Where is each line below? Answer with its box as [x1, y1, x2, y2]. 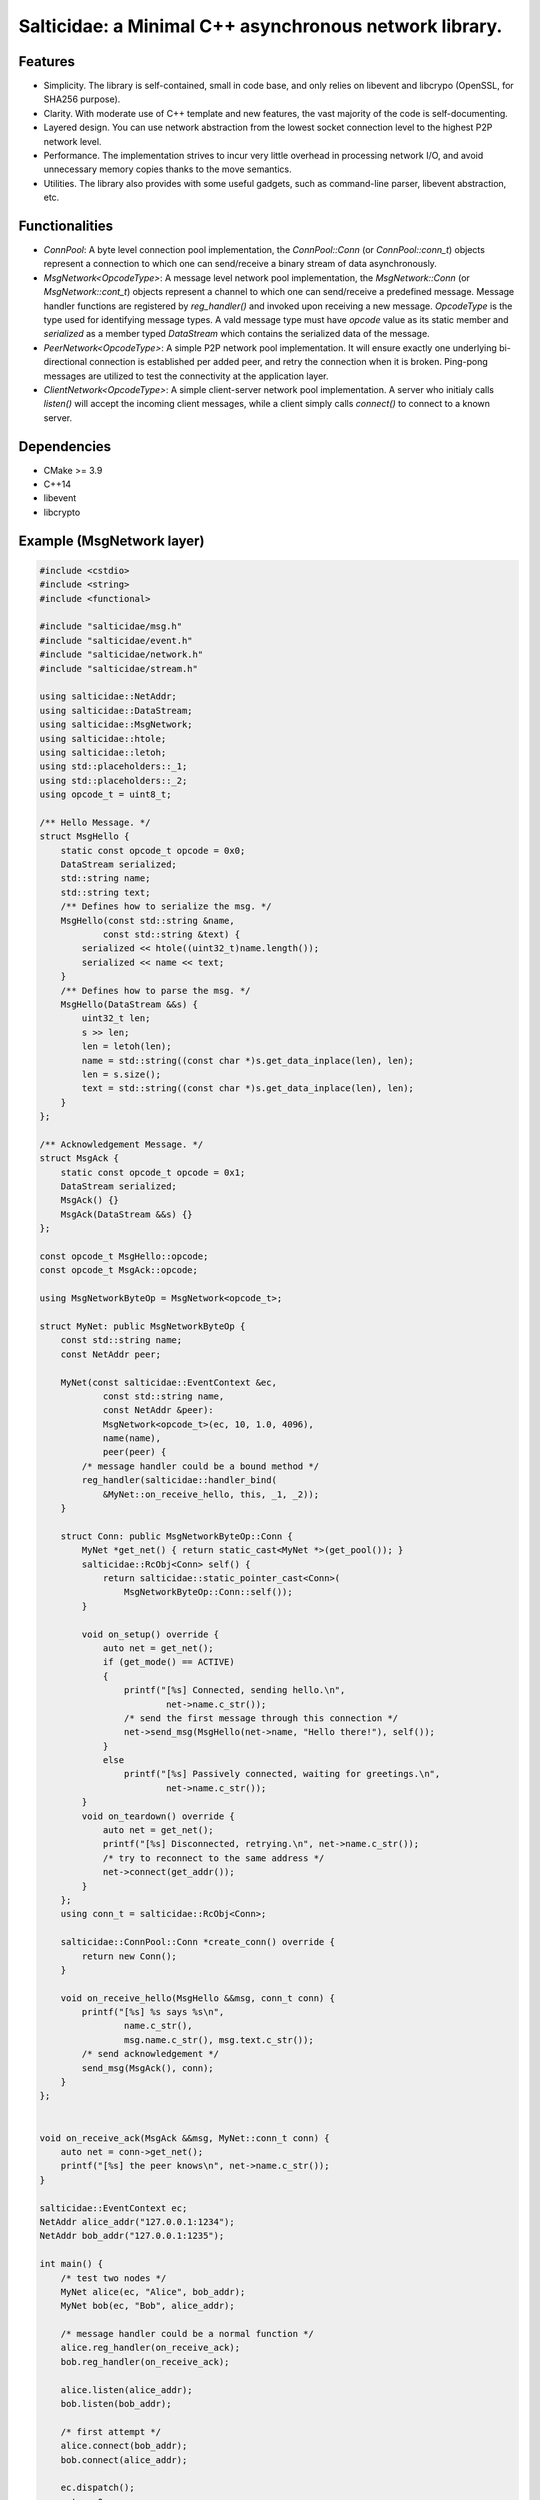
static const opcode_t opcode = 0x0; [60, 845, 246, 856]
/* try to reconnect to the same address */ [102, 1852, 325, 1864]
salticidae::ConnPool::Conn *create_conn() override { [60, 1936, 335, 1948]
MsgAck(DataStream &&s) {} [60, 1208, 194, 1220]
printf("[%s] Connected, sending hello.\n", [123, 1685, 346, 1696]
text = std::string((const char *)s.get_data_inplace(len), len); [81, 1083, 415, 1094]
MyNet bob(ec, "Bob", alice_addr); [60, 2300, 235, 2312]
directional [43, 356, 88, 368]
